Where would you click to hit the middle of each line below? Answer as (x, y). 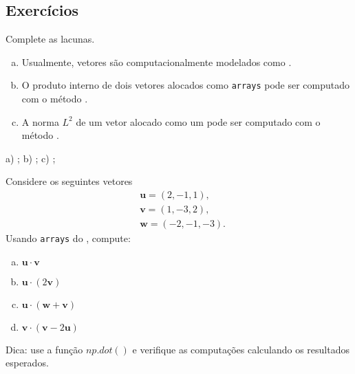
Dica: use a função (44, 349)
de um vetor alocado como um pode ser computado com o (198, 121)
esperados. (27, 363)
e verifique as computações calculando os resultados (241, 349)
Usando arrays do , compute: (68, 238)
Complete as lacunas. (50, 39)
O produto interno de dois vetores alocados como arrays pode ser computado (186, 85)
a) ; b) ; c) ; (31, 158)
